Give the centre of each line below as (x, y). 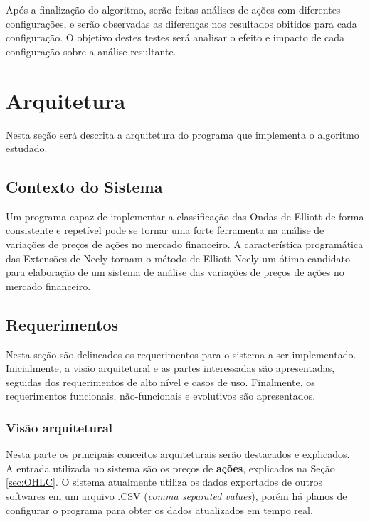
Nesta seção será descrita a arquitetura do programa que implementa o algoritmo (183, 134)
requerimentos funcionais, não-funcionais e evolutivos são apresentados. (161, 396)
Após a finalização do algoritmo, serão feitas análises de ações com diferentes (173, 9)
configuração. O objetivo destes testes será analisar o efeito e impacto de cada (175, 37)
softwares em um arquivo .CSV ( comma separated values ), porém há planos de (176, 496)
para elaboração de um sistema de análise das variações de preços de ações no (175, 272)
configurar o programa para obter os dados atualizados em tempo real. (159, 510)
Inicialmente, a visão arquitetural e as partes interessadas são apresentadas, (170, 368)
